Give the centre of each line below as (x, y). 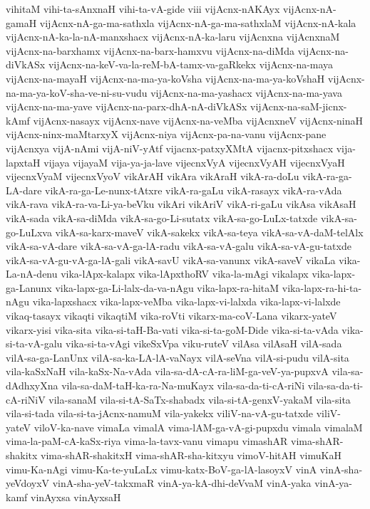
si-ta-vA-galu (34, 343)
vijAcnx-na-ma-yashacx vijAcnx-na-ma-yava (246, 92)
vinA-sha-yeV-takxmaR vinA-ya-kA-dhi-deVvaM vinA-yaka (182, 483)
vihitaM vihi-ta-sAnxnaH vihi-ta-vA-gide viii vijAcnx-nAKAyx (143, 9)
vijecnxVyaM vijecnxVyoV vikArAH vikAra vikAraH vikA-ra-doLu (153, 176)
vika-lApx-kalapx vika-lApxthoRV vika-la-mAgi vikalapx (185, 274)
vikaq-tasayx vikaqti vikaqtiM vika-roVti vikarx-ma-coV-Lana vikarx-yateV (171, 316)
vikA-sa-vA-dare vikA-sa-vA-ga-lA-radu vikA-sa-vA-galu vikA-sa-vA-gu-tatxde (179, 246)
